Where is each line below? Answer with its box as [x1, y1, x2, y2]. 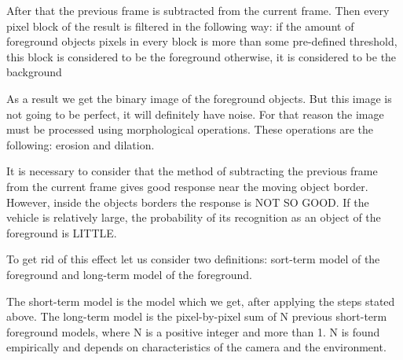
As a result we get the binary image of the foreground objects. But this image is [6, 90, 392, 106]
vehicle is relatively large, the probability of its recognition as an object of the [6, 209, 381, 226]
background [6, 64, 62, 80]
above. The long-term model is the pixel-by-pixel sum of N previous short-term [6, 308, 387, 325]
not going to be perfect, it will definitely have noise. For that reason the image [6, 105, 384, 122]
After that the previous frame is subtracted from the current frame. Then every [6, 2, 390, 18]
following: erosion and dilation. [6, 136, 155, 152]
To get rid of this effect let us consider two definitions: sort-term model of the [6, 251, 380, 267]
